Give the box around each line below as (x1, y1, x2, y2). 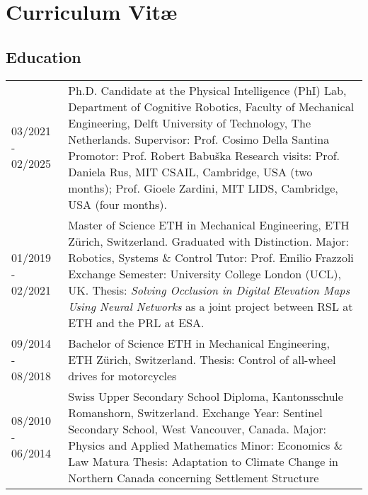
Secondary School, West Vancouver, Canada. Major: (68, 420, 326, 437)
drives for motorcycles (68, 367, 177, 384)
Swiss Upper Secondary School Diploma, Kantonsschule (68, 387, 343, 404)
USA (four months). (68, 195, 167, 212)
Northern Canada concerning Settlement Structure (68, 469, 319, 486)
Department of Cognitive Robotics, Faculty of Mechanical (68, 98, 355, 115)
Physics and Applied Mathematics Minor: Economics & (68, 436, 343, 453)
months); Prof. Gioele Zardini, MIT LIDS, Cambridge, (68, 179, 338, 196)
